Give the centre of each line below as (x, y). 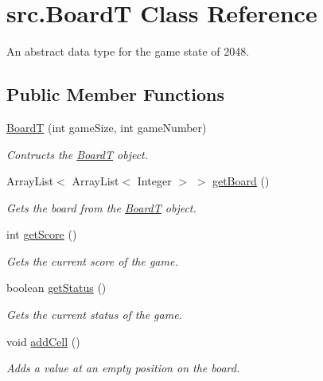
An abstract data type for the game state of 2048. (128, 51)
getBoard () (241, 181)
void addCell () (43, 341)
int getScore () (42, 234)
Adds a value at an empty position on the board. (123, 368)
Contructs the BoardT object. (78, 154)
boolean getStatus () (56, 288)
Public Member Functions (115, 94)
